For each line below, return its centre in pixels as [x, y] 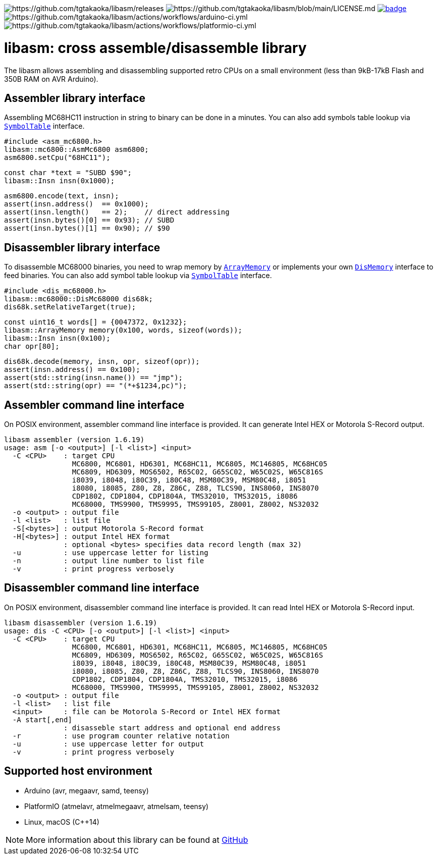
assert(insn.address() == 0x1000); [76, 204]
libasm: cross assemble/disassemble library [155, 48]
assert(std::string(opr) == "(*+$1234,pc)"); [96, 386]
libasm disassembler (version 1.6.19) [81, 623]
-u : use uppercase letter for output [108, 744]
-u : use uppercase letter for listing [110, 553]
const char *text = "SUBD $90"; [68, 173]
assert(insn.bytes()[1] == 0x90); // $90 [87, 228]
